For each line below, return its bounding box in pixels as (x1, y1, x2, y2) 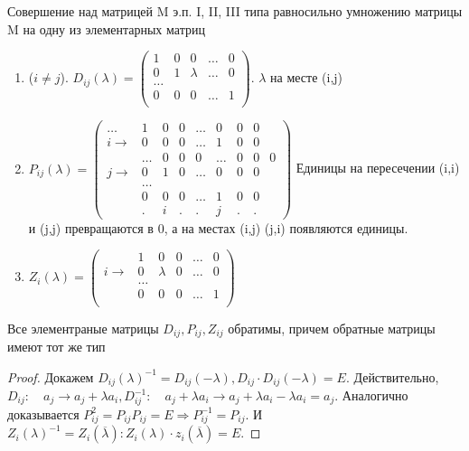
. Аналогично (334, 386, 408, 404)
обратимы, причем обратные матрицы (228, 318, 436, 337)
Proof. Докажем (7, 367, 94, 386)
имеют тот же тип (7, 336, 106, 355)
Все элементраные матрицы (7, 318, 159, 337)
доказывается (7, 404, 80, 423)
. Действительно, (345, 367, 439, 386)
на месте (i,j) (270, 68, 343, 87)
